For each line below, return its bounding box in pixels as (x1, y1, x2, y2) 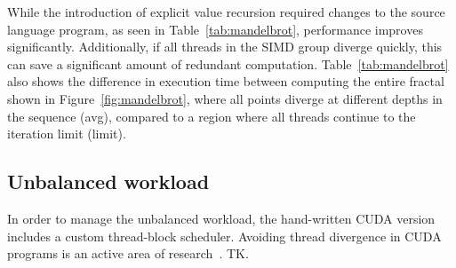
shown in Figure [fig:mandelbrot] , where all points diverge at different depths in (7, 89, 443, 107)
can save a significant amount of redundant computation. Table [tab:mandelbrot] (7, 54, 449, 73)
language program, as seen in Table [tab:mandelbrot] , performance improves (7, 20, 423, 38)
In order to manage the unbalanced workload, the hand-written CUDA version (7, 209, 436, 227)
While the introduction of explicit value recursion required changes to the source (7, 3, 445, 20)
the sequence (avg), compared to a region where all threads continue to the (7, 106, 416, 125)
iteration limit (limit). (7, 124, 126, 143)
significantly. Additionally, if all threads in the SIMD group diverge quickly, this (7, 37, 443, 56)
